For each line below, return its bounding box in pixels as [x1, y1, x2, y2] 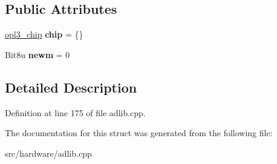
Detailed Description [5, 77, 137, 96]
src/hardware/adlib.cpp [5, 146, 92, 159]
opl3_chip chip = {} [5, 28, 83, 41]
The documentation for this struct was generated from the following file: [5, 126, 273, 139]
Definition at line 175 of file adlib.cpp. [5, 106, 146, 119]
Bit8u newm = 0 [5, 48, 70, 61]
